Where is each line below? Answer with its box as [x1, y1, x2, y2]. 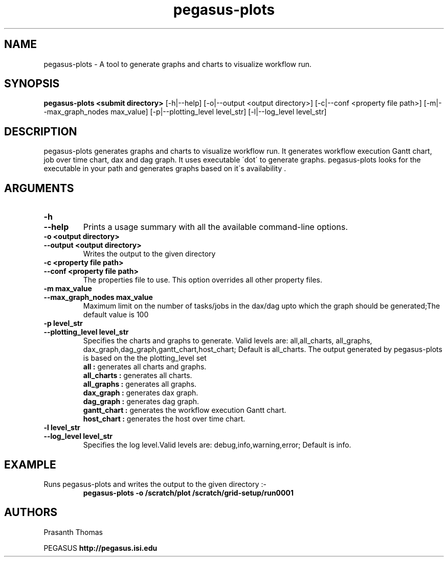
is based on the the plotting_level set [83, 354, 207, 363]
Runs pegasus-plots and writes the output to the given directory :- [43, 479, 266, 488]
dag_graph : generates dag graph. [83, 397, 199, 406]
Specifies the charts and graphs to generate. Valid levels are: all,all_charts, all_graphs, [83, 336, 372, 345]
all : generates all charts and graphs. [83, 362, 207, 371]
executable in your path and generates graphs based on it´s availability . [43, 164, 286, 173]
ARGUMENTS [4, 181, 74, 195]
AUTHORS [4, 506, 58, 519]
